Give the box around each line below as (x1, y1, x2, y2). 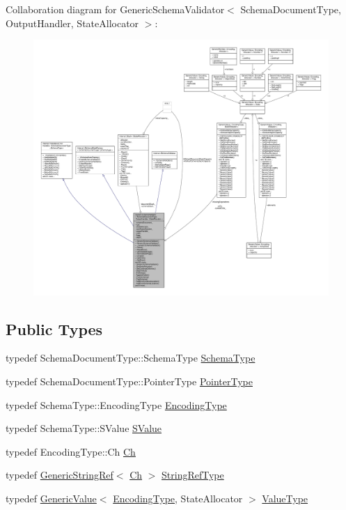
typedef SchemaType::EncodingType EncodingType (6, 397, 227, 412)
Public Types (6, 318, 103, 339)
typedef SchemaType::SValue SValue (6, 421, 162, 435)
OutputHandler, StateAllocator (6, 15, 139, 30)
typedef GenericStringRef (6, 467, 113, 482)
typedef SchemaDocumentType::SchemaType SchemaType (6, 350, 255, 365)
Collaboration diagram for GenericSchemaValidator (6, 2, 225, 16)
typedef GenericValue (6, 490, 97, 505)
